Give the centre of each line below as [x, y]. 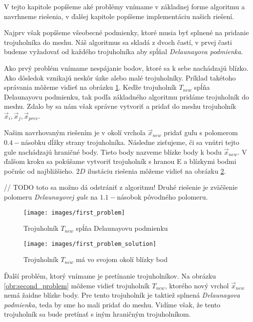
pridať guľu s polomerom [201, 132]
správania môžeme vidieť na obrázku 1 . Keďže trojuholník [90, 87]
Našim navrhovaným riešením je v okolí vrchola [75, 132]
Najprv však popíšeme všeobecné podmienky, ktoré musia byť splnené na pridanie [126, 32]
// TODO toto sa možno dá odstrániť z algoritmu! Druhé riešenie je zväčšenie [121, 187]
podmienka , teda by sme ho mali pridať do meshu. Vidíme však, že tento [112, 304]
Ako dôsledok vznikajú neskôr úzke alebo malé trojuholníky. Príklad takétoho [120, 77]
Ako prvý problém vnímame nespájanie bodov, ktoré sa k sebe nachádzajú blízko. [126, 68]
